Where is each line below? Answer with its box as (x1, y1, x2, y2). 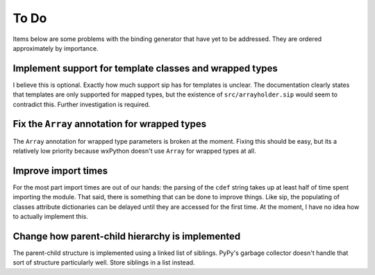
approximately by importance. (12, 44, 99, 52)
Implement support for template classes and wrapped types (12, 62, 278, 74)
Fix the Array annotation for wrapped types (12, 118, 207, 130)
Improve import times (12, 165, 108, 176)
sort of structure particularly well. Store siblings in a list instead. (12, 258, 195, 267)
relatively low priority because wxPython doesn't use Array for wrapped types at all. (12, 147, 256, 155)
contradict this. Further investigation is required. (12, 100, 151, 108)
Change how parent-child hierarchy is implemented (12, 230, 241, 242)
